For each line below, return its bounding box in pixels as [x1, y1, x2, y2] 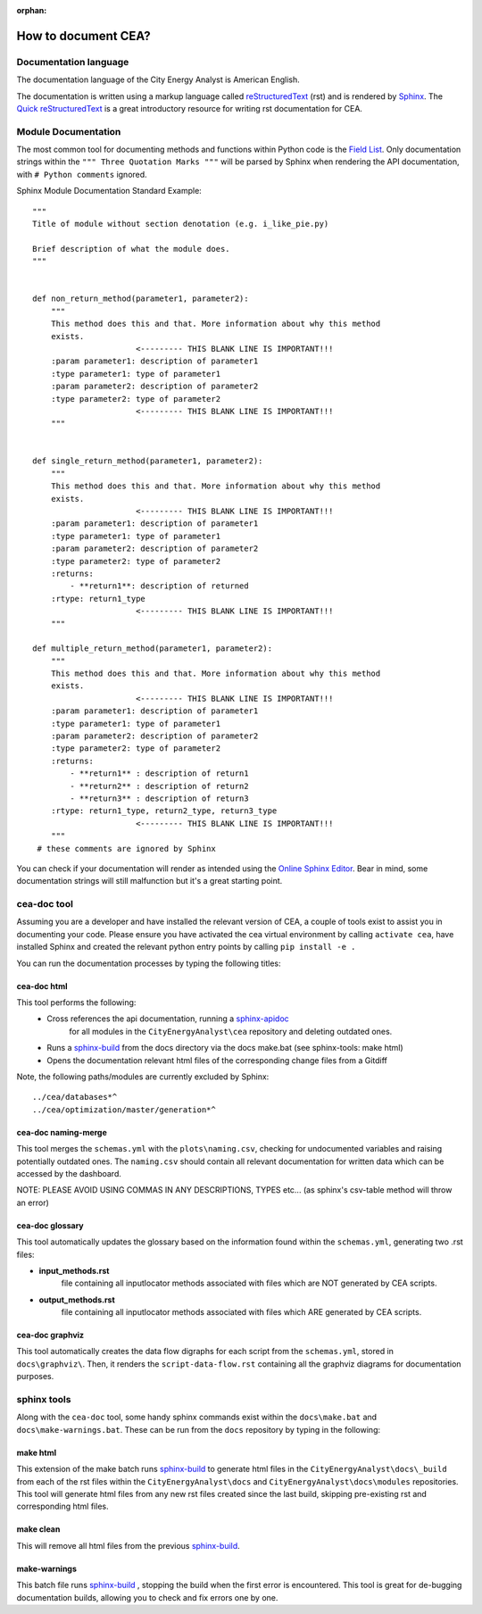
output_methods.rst [38, 1294, 115, 1305]
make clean [16, 1524, 61, 1535]
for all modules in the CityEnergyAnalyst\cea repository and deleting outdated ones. [69, 1026, 393, 1036]
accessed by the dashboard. [16, 1168, 122, 1178]
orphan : [16, 5, 47, 15]
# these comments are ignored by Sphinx [37, 844, 216, 853]
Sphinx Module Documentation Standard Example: [16, 186, 203, 196]
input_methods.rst [38, 1265, 110, 1276]
